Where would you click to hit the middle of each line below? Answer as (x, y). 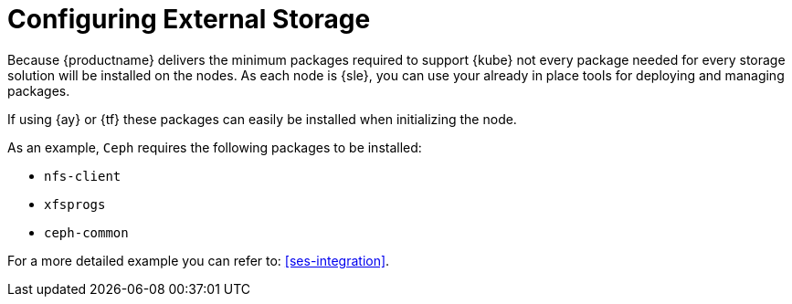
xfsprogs (75, 204)
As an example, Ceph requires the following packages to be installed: (215, 147)
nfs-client (83, 176)
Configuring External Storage (189, 19)
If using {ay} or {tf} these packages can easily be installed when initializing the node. (262, 119)
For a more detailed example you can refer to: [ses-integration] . (199, 260)
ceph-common (86, 232)
